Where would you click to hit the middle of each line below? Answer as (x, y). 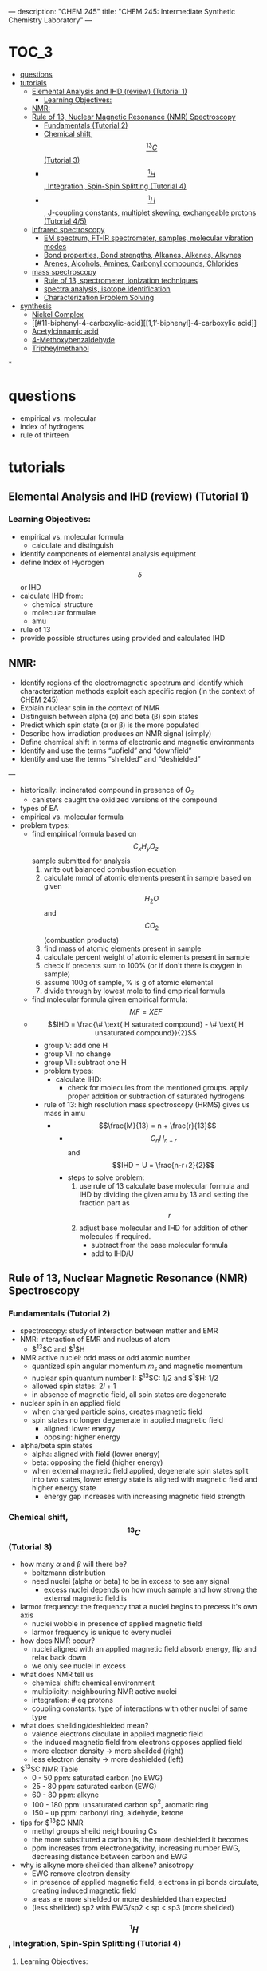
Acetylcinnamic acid (65, 331)
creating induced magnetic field (84, 1890)
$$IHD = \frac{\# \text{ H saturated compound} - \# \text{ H (146, 1024)
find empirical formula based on (84, 834)
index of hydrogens (52, 426)
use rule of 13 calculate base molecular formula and (164, 1185)
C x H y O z (146, 847)
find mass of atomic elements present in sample (122, 948)
